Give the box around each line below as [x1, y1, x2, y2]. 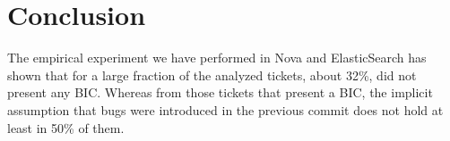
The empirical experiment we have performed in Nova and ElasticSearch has [7, 48, 427, 67]
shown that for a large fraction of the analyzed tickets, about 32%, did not [7, 65, 417, 84]
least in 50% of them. [7, 118, 125, 137]
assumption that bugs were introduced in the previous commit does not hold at [7, 100, 444, 119]
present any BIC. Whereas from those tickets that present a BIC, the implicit [7, 83, 433, 102]
